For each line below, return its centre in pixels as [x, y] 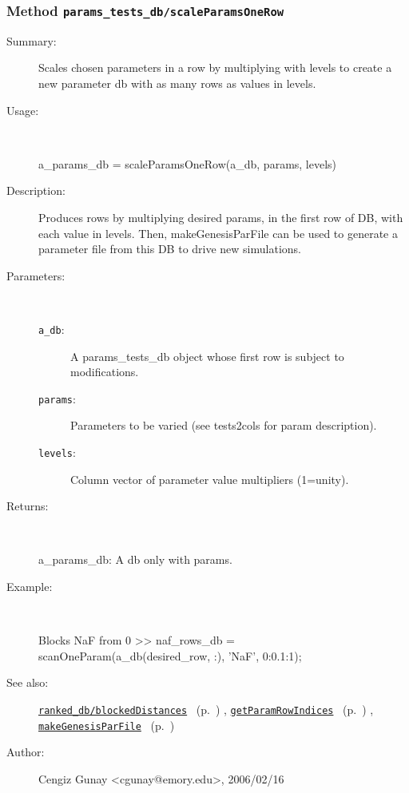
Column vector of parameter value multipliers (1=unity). [210, 479]
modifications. [105, 372]
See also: [28, 682]
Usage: [23, 110]
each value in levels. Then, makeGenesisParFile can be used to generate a [218, 233]
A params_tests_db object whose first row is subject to [207, 356]
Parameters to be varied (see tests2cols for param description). [224, 425]
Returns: [28, 506]
